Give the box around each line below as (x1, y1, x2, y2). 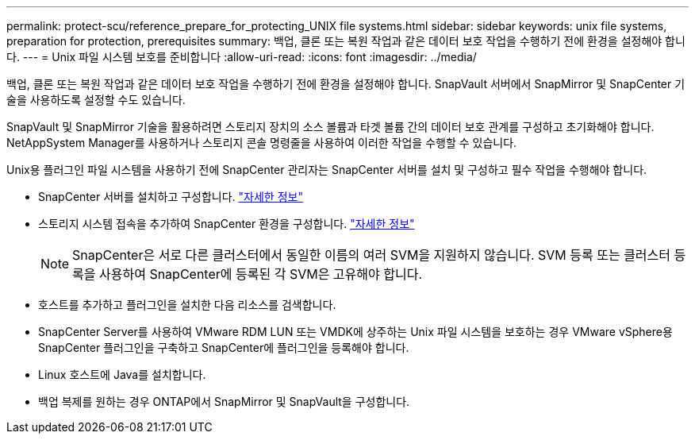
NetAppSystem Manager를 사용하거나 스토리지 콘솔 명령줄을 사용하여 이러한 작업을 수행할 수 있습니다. (6, 136, 517, 149)
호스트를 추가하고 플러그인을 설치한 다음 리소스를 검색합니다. (38, 298, 336, 311)
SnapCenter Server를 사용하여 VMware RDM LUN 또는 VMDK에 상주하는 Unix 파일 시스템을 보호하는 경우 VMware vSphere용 (38, 325, 673, 338)
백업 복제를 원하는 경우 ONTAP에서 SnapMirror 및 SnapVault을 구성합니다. (38, 395, 410, 408)
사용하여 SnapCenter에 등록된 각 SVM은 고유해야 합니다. (99, 266, 423, 282)
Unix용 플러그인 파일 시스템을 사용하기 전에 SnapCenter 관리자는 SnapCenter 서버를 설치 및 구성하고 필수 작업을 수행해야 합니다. (6, 163, 647, 176)
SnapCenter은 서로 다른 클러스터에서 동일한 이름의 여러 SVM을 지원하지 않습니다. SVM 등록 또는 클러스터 (72, 247, 671, 263)
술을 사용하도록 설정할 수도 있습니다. (6, 93, 186, 106)
